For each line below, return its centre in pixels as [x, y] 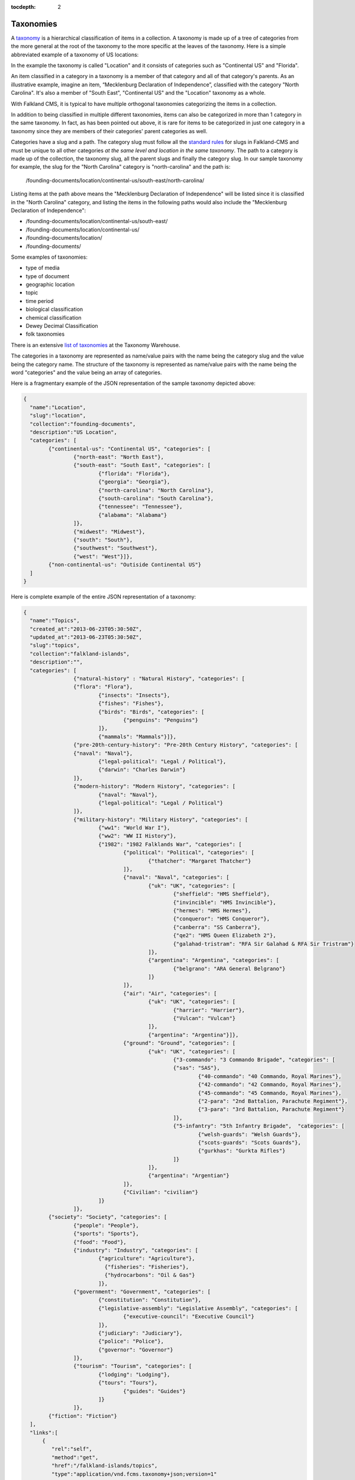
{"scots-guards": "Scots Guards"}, [249, 1142]
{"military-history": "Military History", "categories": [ [161, 819]
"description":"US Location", [74, 432]
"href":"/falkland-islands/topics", [104, 1466]
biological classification [54, 309]
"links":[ [44, 1432]
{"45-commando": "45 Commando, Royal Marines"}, [270, 1093]
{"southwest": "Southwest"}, [115, 548]
